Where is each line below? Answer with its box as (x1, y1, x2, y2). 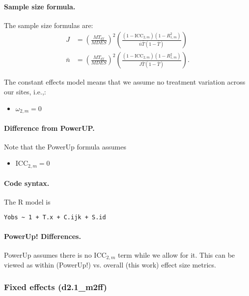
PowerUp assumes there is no (4, 249, 92, 260)
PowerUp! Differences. (4, 231, 81, 241)
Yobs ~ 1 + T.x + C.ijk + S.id (4, 214, 106, 221)
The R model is (4, 196, 51, 207)
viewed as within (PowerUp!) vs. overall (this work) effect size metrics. (4, 260, 216, 270)
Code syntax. (4, 178, 50, 188)
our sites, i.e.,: (4, 87, 46, 97)
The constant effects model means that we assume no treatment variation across (4, 77, 246, 87)
